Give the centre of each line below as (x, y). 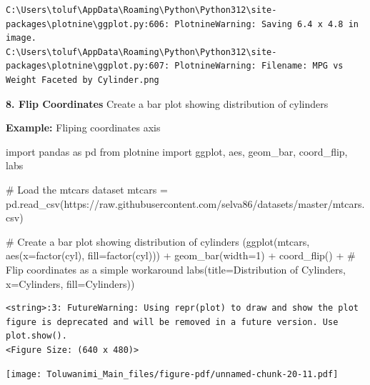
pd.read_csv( (35, 203)
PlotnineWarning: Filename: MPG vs (259, 66)
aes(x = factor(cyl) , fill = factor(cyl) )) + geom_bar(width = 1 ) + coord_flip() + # (181, 255)
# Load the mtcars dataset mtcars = (87, 189)
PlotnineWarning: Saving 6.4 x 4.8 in (266, 24)
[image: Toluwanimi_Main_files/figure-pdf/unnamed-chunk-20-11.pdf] (172, 375)
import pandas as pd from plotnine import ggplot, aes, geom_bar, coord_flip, (177, 151)
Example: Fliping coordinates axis (83, 127)
